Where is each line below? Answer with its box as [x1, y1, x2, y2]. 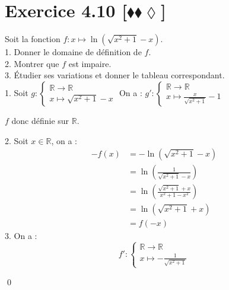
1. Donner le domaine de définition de [5, 46, 142, 58]
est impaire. [68, 57, 112, 69]
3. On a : [5, 230, 37, 242]
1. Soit [5, 86, 28, 98]
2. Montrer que [5, 57, 59, 69]
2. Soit [5, 134, 28, 146]
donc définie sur [11, 114, 69, 126]
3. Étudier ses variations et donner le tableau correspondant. [5, 69, 225, 81]
